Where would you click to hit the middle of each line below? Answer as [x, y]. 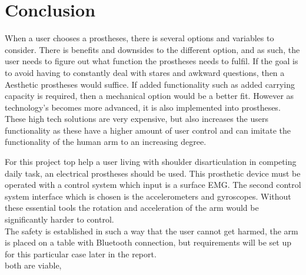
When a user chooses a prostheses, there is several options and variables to [139, 38]
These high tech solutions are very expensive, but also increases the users [137, 119]
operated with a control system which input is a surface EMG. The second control [153, 185]
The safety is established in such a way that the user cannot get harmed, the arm [152, 231]
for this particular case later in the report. [81, 254]
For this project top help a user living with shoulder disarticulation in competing [151, 162]
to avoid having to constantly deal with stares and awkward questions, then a [145, 72]
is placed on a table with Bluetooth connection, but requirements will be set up [148, 242]
